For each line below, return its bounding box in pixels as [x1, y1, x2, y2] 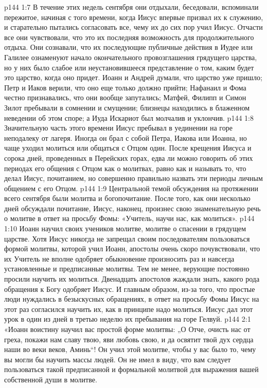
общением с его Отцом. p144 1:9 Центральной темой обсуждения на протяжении [4, 182, 258, 193]
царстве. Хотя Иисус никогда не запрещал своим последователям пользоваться [4, 233, 250, 244]
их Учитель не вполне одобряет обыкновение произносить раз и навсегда [4, 253, 235, 264]
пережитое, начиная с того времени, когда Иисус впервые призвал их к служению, [4, 11, 263, 22]
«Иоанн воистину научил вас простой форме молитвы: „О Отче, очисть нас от [4, 324, 251, 334]
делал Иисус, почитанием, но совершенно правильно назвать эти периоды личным [4, 173, 263, 183]
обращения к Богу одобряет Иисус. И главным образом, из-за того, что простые [4, 283, 255, 294]
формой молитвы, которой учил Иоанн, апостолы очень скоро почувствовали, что [4, 243, 260, 254]
